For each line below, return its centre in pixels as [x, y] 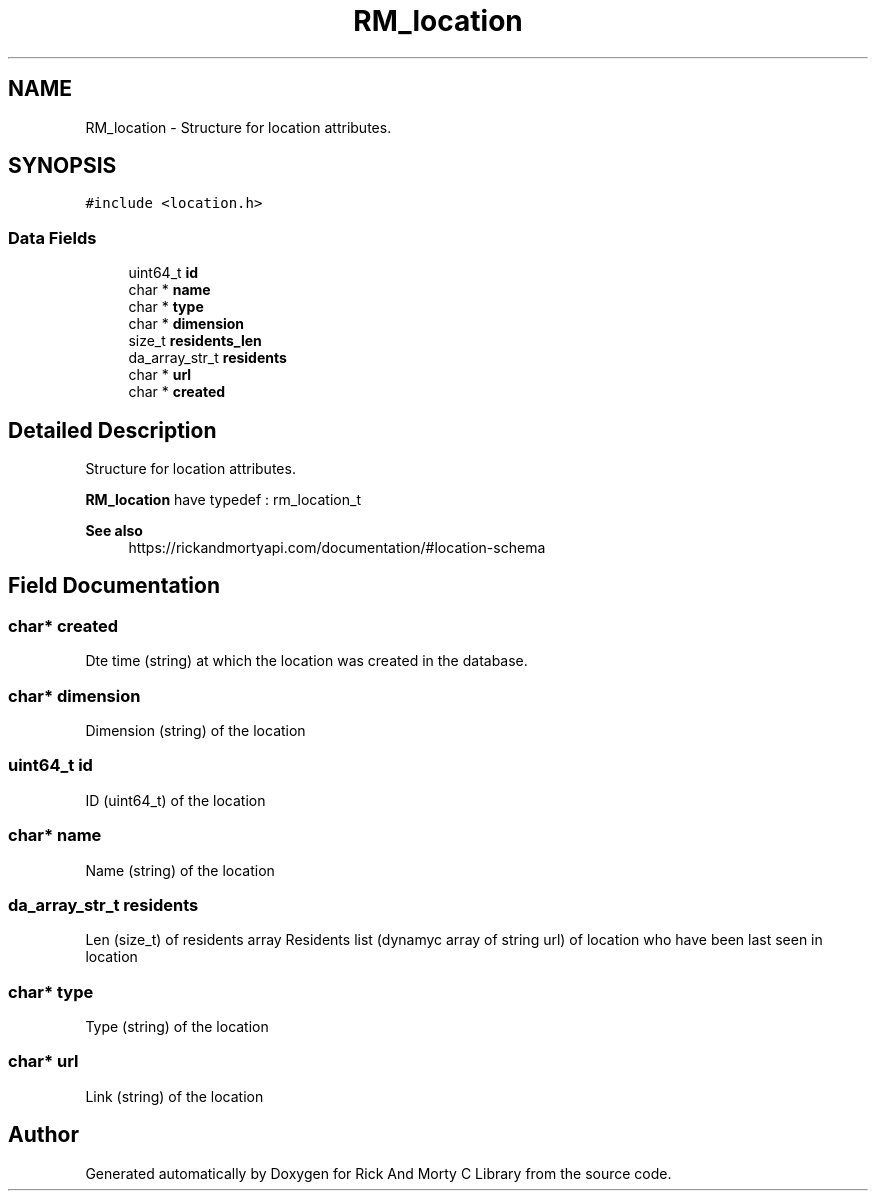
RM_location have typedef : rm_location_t [223, 500]
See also [114, 531]
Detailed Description [112, 430]
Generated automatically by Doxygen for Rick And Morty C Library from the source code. [378, 1173]
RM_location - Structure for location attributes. [238, 127]
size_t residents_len [195, 341]
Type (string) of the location [177, 1026]
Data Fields [52, 237]
